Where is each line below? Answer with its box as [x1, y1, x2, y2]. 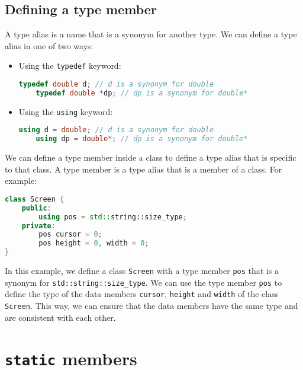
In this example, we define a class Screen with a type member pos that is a [5, 264, 279, 277]
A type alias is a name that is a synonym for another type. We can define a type [5, 28, 297, 40]
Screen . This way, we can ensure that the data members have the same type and [5, 299, 298, 312]
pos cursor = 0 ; [38, 230, 102, 239]
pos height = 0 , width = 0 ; [38, 239, 149, 248]
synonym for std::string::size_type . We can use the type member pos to [5, 276, 282, 288]
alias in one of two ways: [5, 39, 94, 52]
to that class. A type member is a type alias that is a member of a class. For [5, 162, 282, 175]
